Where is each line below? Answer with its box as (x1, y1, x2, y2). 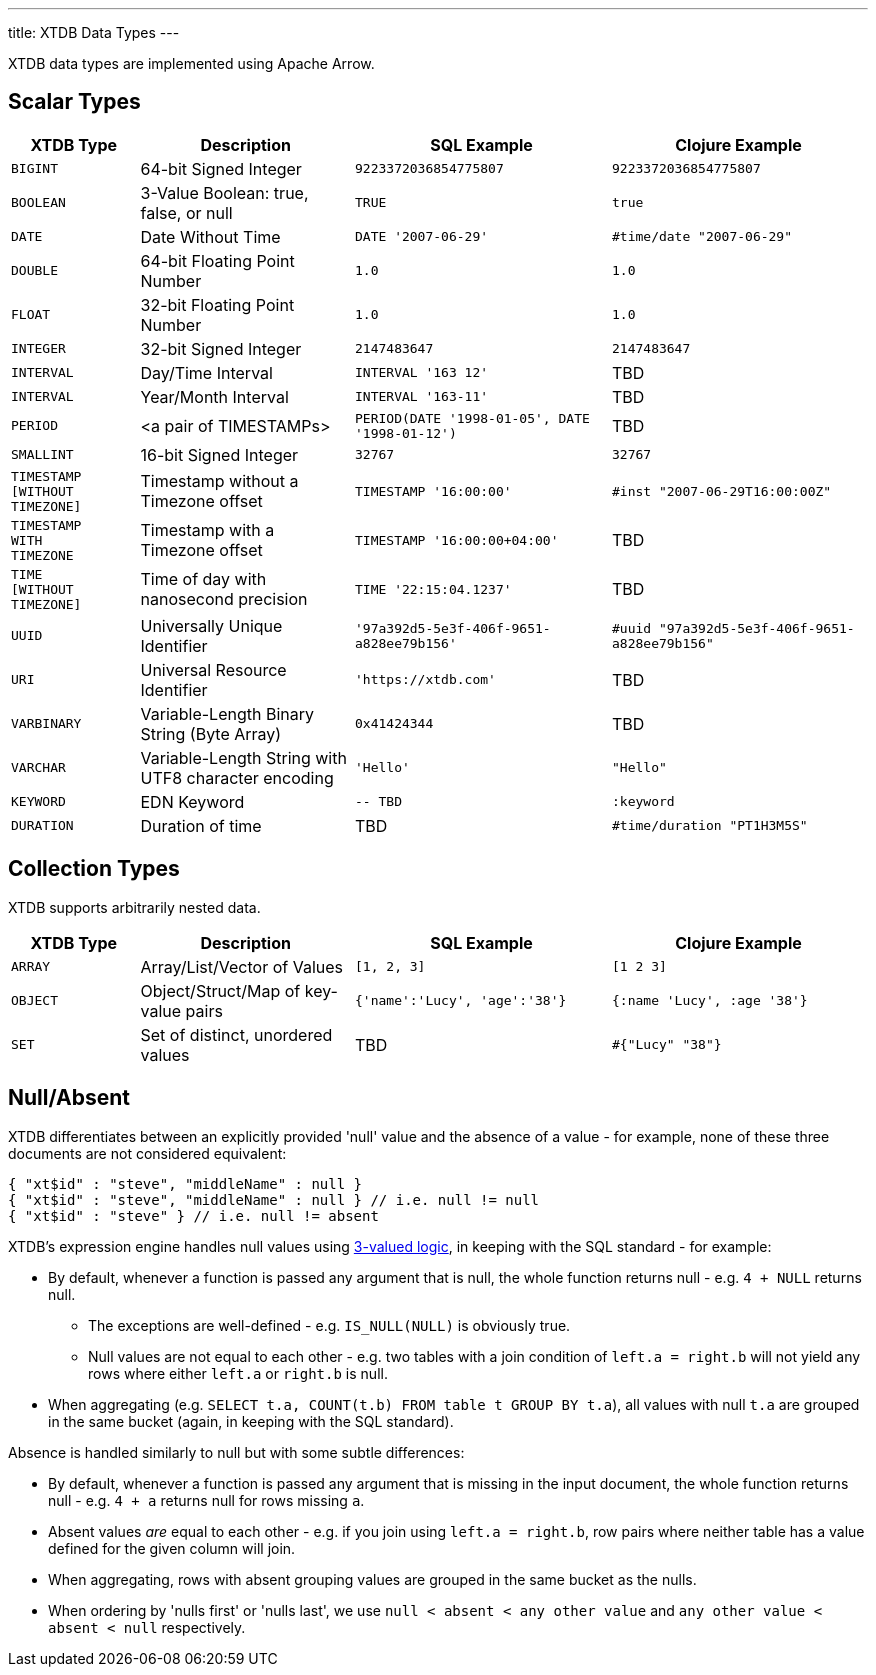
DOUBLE (11, 263, 58, 279)
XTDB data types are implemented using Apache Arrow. (8, 55, 375, 72)
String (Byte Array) (140, 723, 282, 744)
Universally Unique (140, 615, 283, 636)
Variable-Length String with (140, 747, 347, 768)
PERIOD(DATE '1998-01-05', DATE (355, 410, 590, 426)
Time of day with (140, 569, 267, 590)
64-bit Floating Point (140, 250, 295, 271)
